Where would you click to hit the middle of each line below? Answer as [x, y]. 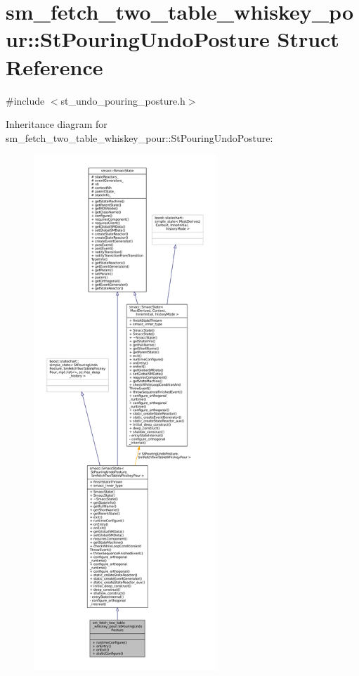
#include [25, 100]
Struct [308, 39]
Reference [54, 66]
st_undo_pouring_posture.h [123, 100]
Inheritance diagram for [57, 124]
